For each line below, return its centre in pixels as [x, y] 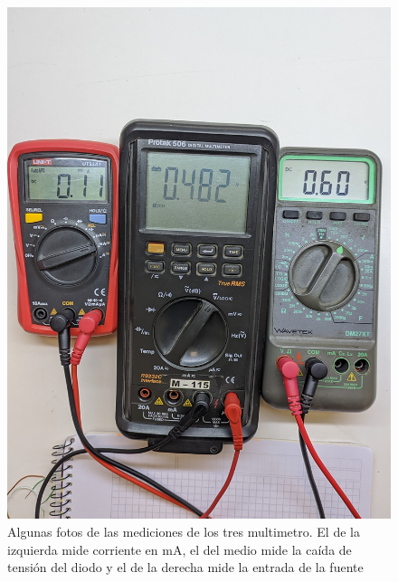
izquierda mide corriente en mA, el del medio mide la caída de [180, 549]
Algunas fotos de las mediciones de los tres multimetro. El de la [184, 531]
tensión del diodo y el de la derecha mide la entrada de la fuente [185, 567]
